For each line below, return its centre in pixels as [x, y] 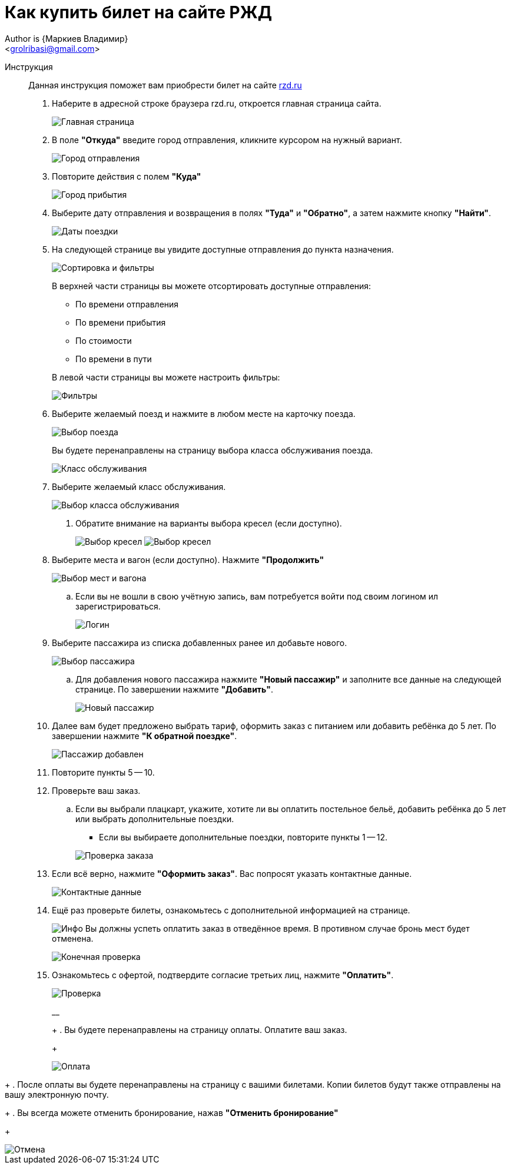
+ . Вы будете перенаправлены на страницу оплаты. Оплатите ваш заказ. [200, 1029]
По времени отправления [127, 304]
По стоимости [104, 340]
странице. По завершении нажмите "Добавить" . [175, 689]
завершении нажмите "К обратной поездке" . [145, 736]
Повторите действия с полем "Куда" [127, 176]
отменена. [73, 938]
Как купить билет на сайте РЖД [138, 12]
